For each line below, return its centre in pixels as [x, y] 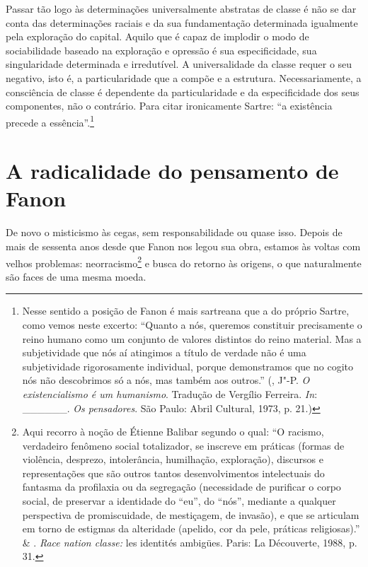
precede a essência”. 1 [50, 121]
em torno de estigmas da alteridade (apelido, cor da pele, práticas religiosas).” [191, 528]
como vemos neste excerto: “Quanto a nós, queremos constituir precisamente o [192, 324]
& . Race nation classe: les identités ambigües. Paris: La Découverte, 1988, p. [190, 542]
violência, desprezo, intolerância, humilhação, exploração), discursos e [173, 459]
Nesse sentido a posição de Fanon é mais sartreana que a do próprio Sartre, [186, 311]
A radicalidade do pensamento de [172, 171]
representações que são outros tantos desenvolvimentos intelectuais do [173, 473]
